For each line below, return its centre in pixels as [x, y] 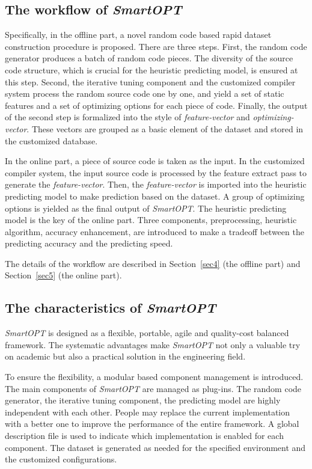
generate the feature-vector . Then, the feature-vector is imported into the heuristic [156, 184]
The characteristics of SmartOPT [111, 308]
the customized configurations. [61, 459]
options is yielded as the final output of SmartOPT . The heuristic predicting [146, 208]
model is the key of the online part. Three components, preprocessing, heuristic [151, 220]
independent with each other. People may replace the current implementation [148, 412]
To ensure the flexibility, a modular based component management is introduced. [154, 377]
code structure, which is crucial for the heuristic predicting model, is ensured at [151, 69]
